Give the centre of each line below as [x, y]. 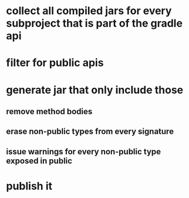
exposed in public [39, 161]
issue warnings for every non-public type [84, 151]
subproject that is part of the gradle [95, 23]
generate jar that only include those [95, 90]
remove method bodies [49, 111]
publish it [29, 186]
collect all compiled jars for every [89, 11]
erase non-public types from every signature [90, 132]
